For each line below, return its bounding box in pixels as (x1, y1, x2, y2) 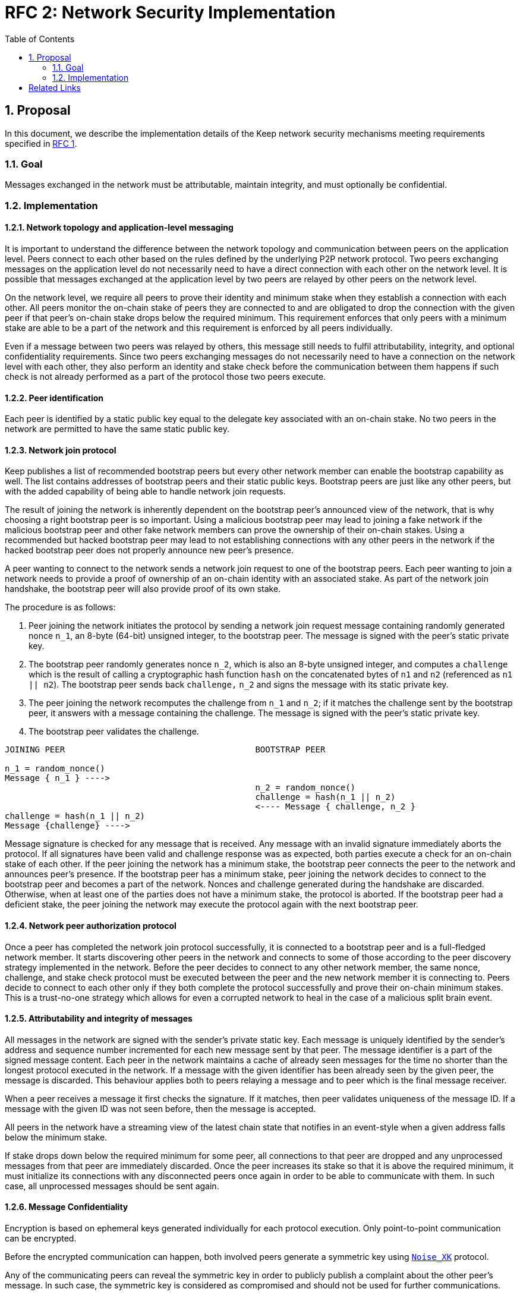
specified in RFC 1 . (5, 138, 77, 149)
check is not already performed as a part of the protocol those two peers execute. (5, 371, 326, 382)
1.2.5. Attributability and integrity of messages (5, 1013, 193, 1024)
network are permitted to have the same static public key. (5, 424, 229, 434)
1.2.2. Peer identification (5, 392, 104, 403)
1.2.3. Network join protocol (5, 445, 116, 455)
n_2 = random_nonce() (255, 783, 356, 793)
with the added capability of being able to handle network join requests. (5, 486, 286, 497)
